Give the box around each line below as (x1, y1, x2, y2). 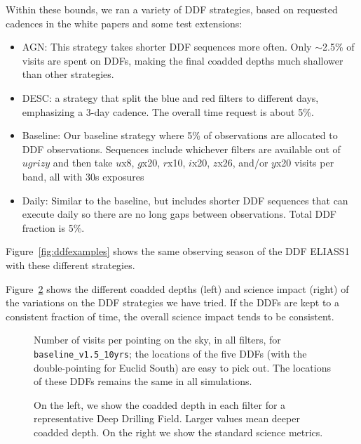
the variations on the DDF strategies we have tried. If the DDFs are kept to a (6, 295, 340, 310)
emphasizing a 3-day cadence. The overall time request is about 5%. (22, 104, 314, 119)
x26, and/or (217, 155, 268, 170)
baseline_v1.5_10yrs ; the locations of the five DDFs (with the (34, 346, 307, 360)
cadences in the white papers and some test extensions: (6, 15, 243, 30)
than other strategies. (22, 67, 114, 81)
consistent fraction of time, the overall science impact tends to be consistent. (6, 308, 334, 323)
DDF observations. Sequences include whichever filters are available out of (22, 141, 341, 156)
